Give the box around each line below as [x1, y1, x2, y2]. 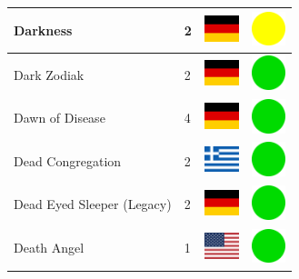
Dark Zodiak [14, 65, 85, 84]
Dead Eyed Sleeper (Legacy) [14, 194, 172, 214]
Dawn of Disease [14, 108, 105, 127]
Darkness [14, 20, 73, 39]
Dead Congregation [14, 151, 122, 170]
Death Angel [14, 238, 85, 257]
